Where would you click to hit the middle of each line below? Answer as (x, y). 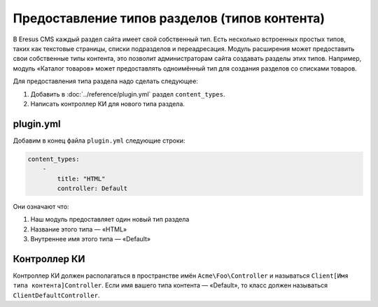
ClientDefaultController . (56, 295)
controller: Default (92, 188)
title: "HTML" (81, 179)
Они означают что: (41, 206)
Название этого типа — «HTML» (79, 229)
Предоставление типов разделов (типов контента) (169, 18)
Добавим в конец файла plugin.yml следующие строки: (99, 141)
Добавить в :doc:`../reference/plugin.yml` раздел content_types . (128, 94)
